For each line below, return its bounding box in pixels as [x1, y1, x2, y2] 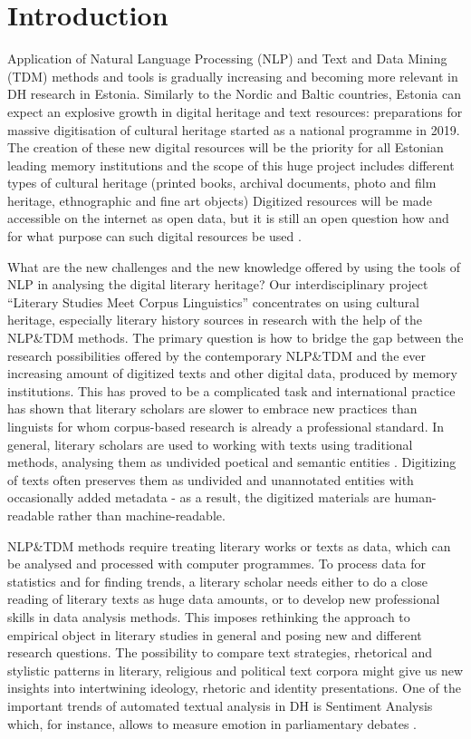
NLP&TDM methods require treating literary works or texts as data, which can [7, 536, 451, 555]
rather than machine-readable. [58, 505, 226, 524]
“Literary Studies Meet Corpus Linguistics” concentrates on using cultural [7, 292, 419, 311]
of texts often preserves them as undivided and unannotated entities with [7, 470, 414, 489]
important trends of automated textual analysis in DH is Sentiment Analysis [7, 695, 433, 715]
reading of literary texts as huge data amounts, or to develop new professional [7, 589, 440, 608]
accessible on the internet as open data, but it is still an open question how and [7, 209, 449, 228]
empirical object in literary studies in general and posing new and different [7, 625, 422, 644]
